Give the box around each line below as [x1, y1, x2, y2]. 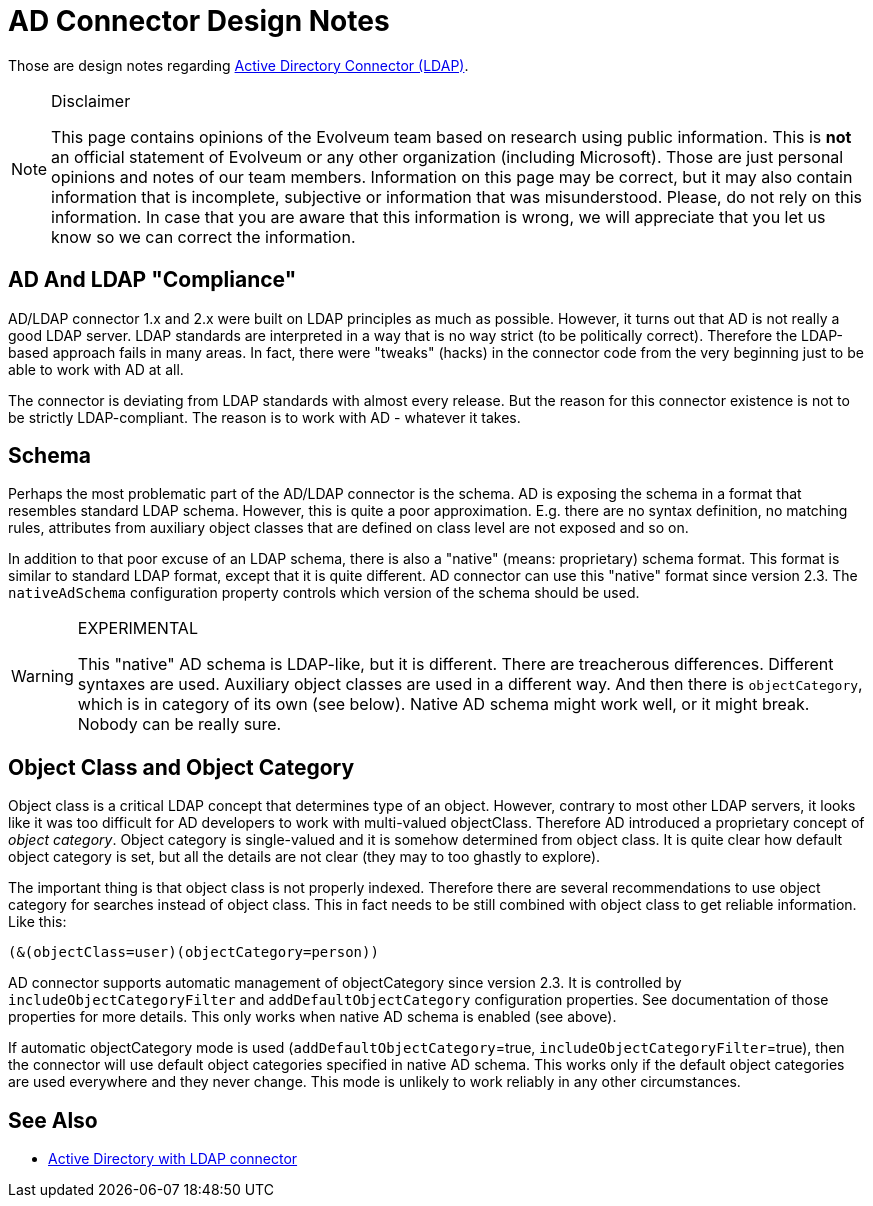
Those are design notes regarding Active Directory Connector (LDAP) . [8, 56, 469, 74]
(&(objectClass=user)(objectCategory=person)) [8, 944, 379, 961]
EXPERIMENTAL [77, 618, 198, 639]
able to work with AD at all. [8, 360, 184, 378]
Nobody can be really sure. [77, 714, 282, 735]
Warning [11, 666, 74, 687]
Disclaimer [51, 90, 131, 111]
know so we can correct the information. [51, 226, 356, 247]
